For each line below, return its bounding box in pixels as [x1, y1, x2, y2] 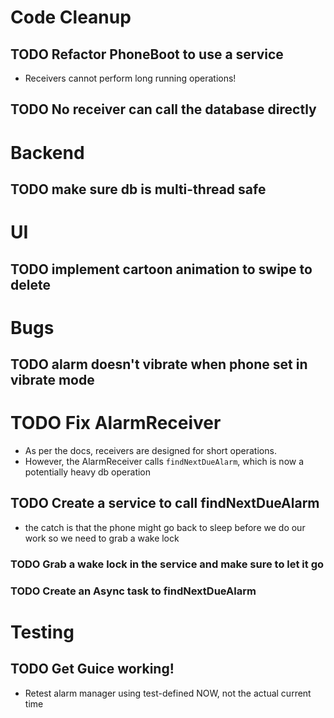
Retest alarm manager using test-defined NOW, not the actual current [24, 687, 312, 699]
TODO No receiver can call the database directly [10, 101, 317, 118]
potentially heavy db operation [24, 466, 152, 478]
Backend [10, 141, 85, 164]
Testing [10, 621, 75, 643]
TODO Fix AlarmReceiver [10, 412, 222, 435]
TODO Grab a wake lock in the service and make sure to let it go [10, 557, 325, 571]
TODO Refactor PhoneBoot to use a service [10, 46, 284, 63]
